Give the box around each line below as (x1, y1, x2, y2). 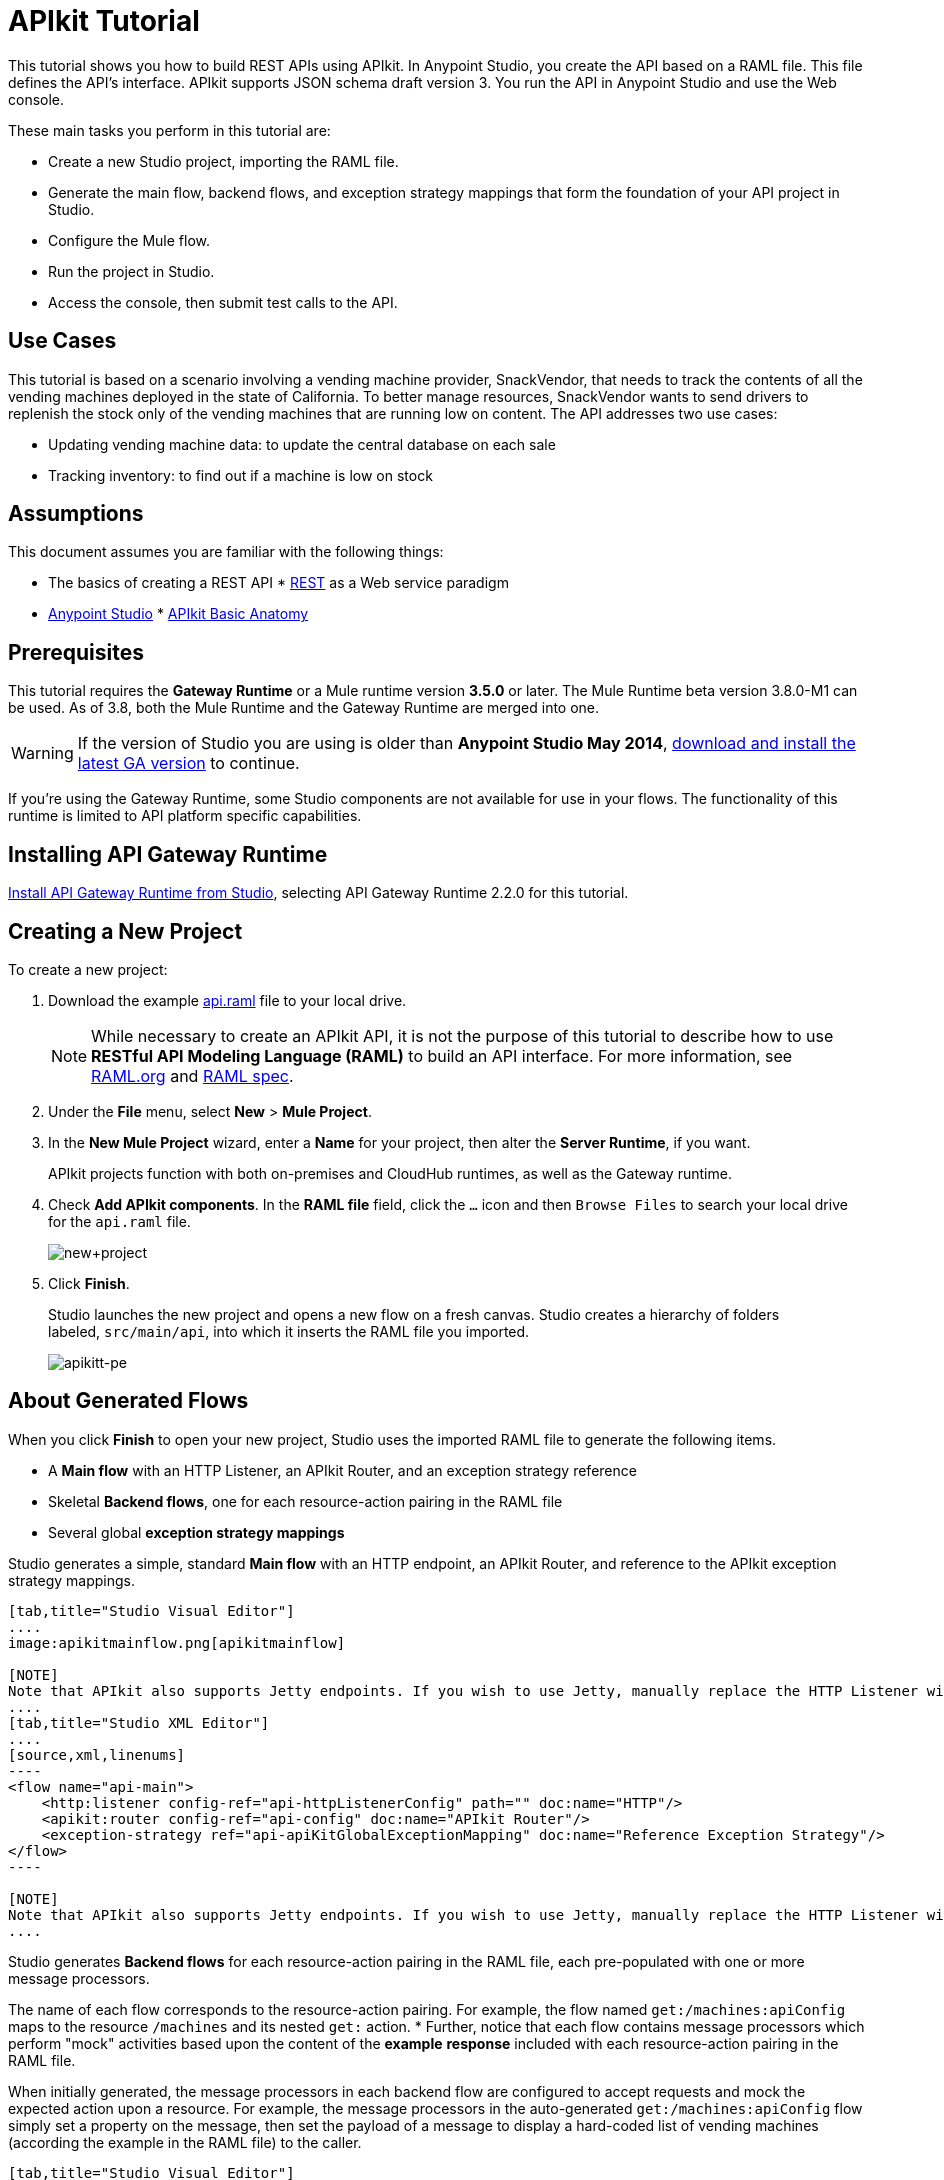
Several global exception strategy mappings (48, 1523, 345, 1541)
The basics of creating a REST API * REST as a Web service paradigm (48, 574, 509, 592)
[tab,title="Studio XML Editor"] (8, 1714, 270, 1731)
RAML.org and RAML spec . (91, 1065, 294, 1086)
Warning (11, 743, 74, 764)
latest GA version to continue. (77, 753, 300, 774)
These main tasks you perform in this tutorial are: (8, 121, 331, 139)
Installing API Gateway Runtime (8, 841, 328, 867)
